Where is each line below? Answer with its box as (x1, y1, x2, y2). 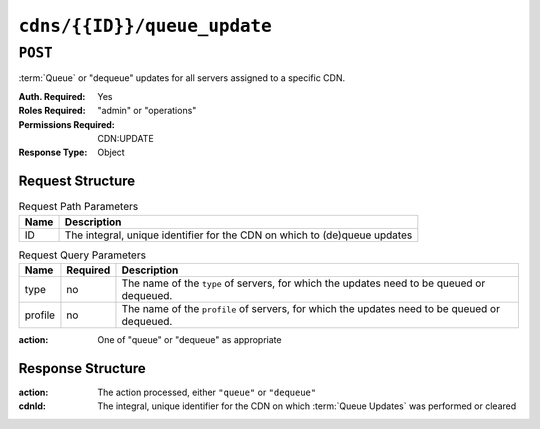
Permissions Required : (18, 118, 115, 130)
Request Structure (18, 173, 136, 190)
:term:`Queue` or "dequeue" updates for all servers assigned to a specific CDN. (18, 72, 345, 84)
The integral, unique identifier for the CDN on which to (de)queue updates (64, 228, 413, 242)
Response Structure (18, 360, 146, 377)
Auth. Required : (18, 90, 86, 102)
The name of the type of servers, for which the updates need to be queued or (121, 276, 486, 290)
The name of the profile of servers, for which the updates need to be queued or (121, 302, 500, 315)
